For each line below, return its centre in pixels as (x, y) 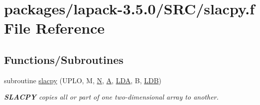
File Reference (55, 28)
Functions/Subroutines (64, 59)
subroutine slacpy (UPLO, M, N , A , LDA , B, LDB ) (83, 80)
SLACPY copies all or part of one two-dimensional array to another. (111, 97)
